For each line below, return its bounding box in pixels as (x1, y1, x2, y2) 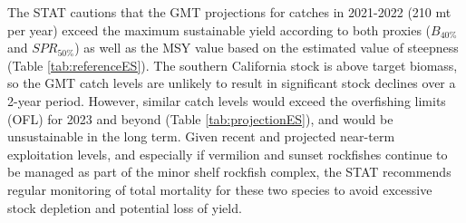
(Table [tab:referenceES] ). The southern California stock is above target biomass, (7, 55, 458, 74)
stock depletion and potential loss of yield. (7, 198, 242, 217)
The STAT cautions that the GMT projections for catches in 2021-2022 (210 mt (7, 3, 451, 21)
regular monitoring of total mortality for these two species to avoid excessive (7, 179, 432, 199)
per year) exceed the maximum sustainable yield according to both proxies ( (7, 20, 432, 39)
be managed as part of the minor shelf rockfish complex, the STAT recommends (7, 162, 451, 181)
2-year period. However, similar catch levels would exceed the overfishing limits (7, 91, 446, 110)
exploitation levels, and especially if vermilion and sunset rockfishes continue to (7, 144, 448, 163)
